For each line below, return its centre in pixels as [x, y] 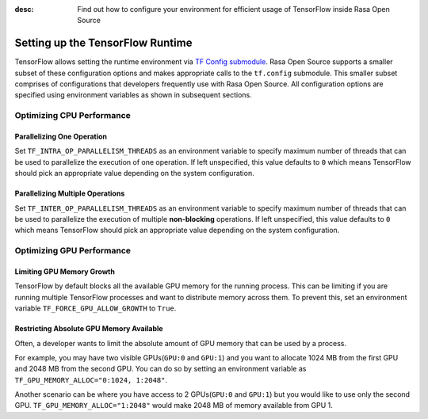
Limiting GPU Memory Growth [65, 271]
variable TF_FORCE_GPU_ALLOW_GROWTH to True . [96, 308]
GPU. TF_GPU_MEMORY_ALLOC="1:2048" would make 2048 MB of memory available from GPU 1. [174, 406]
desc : [24, 9]
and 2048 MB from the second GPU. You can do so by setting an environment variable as [160, 369]
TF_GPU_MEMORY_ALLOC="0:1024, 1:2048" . [91, 379]
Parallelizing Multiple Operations [70, 193]
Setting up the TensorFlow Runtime [103, 43]
